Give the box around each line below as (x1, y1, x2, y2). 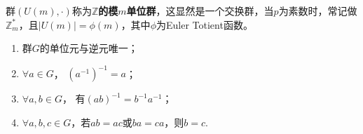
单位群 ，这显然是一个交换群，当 (126, 4, 274, 18)
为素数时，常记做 (278, 4, 357, 18)
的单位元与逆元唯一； (39, 41, 138, 55)
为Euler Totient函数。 (156, 17, 253, 32)
